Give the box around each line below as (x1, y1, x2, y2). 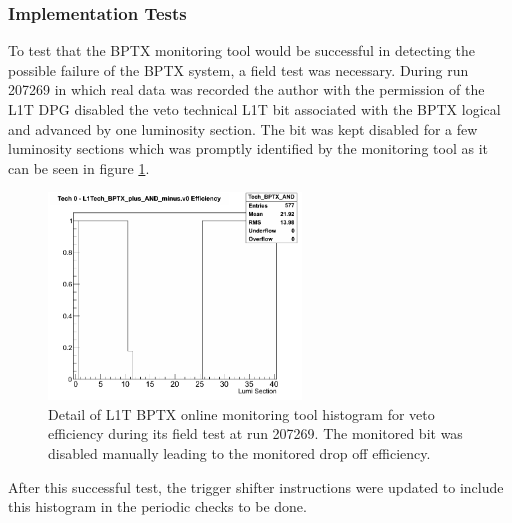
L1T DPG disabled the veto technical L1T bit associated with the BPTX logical (8, 99, 501, 119)
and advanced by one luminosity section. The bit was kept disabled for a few (8, 118, 478, 139)
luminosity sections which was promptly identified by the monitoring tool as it (8, 138, 488, 159)
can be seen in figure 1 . (8, 157, 150, 178)
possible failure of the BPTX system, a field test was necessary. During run (8, 59, 469, 80)
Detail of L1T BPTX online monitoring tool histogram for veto (48, 403, 435, 424)
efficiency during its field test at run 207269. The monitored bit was (48, 423, 463, 444)
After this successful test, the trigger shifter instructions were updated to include (8, 476, 504, 497)
